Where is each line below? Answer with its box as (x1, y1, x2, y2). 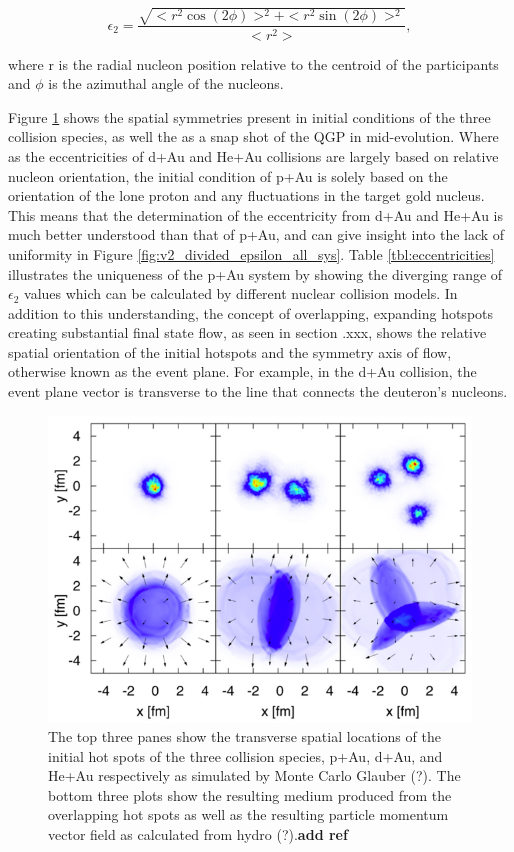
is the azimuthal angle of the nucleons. (48, 73, 284, 94)
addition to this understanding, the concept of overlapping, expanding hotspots (8, 302, 494, 323)
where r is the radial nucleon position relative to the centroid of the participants (8, 53, 499, 74)
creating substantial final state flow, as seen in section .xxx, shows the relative (8, 322, 487, 343)
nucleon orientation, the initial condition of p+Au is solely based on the (8, 165, 448, 186)
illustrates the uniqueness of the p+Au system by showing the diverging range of (8, 263, 503, 284)
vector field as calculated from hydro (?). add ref (48, 824, 348, 845)
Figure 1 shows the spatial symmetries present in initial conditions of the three (8, 106, 491, 127)
